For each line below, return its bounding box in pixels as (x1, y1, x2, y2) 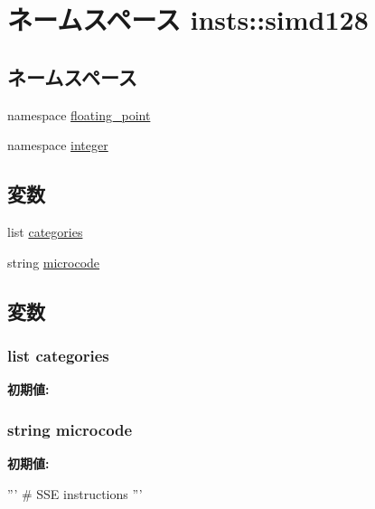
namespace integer (7, 136, 108, 155)
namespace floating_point (7, 105, 151, 124)
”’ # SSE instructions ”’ (7, 484, 143, 503)
